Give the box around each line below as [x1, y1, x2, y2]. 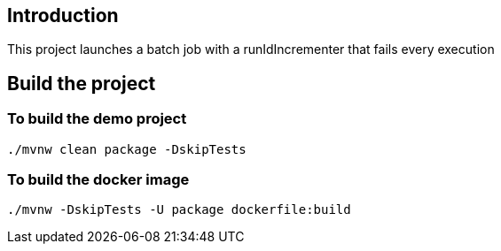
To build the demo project [7, 110, 187, 128]
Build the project [7, 72, 156, 95]
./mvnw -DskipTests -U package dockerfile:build [7, 202, 351, 217]
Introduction [7, 4, 119, 27]
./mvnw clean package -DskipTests [7, 141, 247, 156]
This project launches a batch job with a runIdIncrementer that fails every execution [7, 42, 495, 57]
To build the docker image [7, 171, 190, 189]
